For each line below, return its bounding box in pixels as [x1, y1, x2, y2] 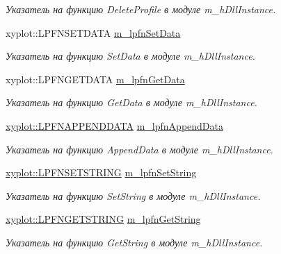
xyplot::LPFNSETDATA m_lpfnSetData [6, 25, 181, 40]
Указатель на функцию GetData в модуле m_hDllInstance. [6, 95, 257, 110]
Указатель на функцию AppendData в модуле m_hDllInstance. [6, 142, 273, 156]
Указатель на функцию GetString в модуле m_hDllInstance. [6, 235, 263, 249]
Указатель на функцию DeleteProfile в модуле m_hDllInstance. [6, 2, 276, 16]
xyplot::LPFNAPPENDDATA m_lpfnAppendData [6, 118, 223, 133]
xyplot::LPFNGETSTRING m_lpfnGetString [6, 212, 201, 226]
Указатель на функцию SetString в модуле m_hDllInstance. [6, 188, 261, 203]
